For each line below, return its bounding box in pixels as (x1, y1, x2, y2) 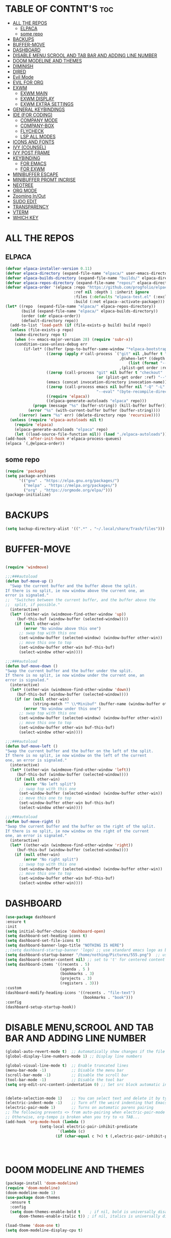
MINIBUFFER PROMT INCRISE (12, 177, 76, 183)
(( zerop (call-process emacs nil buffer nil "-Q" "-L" (46, 384, 165, 389)
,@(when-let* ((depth (119, 356, 165, 361)
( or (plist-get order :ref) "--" (96, 375, 167, 380)
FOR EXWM (20, 166, 45, 172)
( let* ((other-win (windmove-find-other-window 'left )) (10, 767, 131, 772)
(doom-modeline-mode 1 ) (5, 1190, 56, 1196)
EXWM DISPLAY (20, 95, 54, 102)
